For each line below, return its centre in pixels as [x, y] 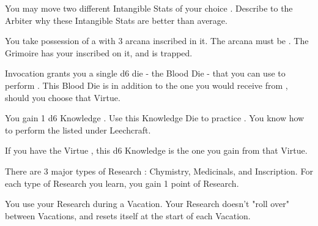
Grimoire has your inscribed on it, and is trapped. [99, 52]
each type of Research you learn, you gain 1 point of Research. [122, 183]
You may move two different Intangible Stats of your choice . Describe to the [149, 8]
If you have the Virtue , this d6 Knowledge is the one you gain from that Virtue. [156, 150]
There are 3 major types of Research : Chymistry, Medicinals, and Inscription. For [159, 171]
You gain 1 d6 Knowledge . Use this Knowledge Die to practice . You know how [155, 118]
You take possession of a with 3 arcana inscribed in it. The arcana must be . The [157, 41]
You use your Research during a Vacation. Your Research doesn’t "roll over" [147, 204]
